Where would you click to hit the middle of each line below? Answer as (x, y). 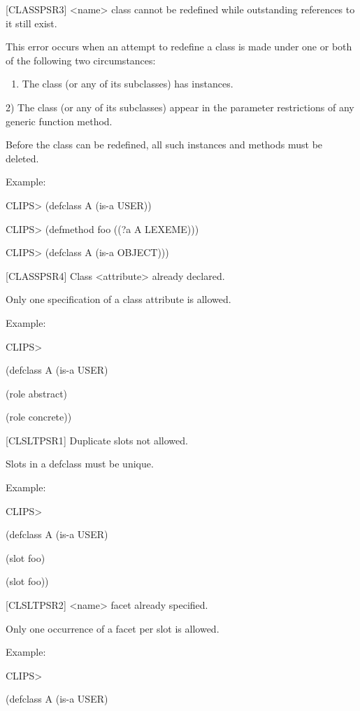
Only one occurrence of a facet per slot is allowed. (113, 628)
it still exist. (31, 23)
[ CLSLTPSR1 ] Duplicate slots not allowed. (97, 440)
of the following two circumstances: (81, 60)
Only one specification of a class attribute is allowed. (118, 299)
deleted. (22, 158)
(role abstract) (37, 393)
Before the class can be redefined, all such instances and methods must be (164, 145)
